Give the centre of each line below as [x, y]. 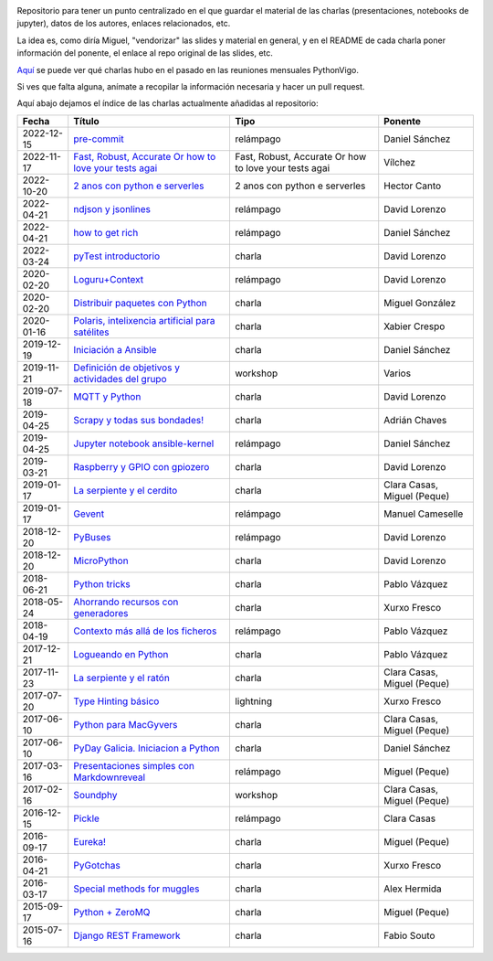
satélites [91, 332]
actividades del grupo [120, 379]
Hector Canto [413, 186]
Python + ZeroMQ [112, 912]
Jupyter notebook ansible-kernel [144, 443]
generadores [101, 613]
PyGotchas [97, 865]
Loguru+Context [109, 279]
